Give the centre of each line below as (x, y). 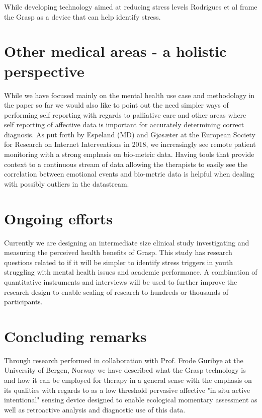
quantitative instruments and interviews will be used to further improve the (121, 281)
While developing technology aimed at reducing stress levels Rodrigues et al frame (131, 7)
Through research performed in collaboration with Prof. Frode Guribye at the (124, 360)
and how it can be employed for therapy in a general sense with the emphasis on (128, 380)
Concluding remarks (75, 336)
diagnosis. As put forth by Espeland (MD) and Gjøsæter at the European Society (130, 134)
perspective (44, 71)
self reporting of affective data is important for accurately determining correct (124, 124)
